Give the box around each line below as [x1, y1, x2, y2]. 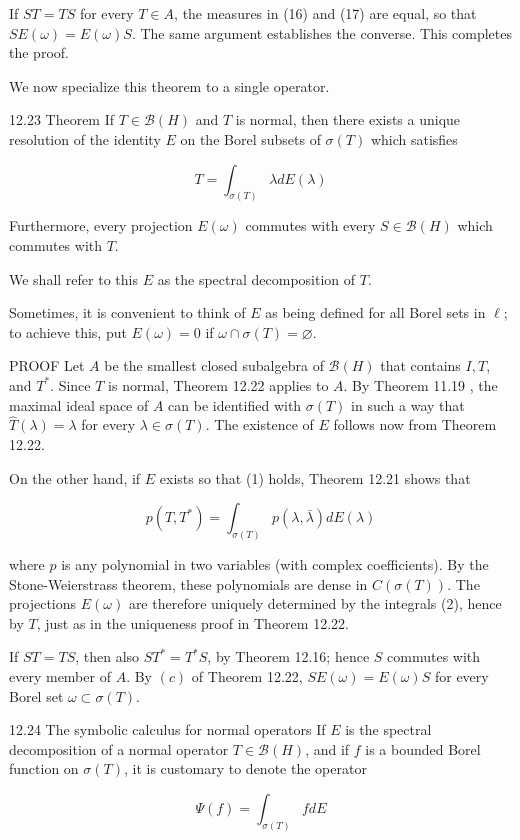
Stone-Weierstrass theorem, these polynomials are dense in [9, 573, 368, 594]
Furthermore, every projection [9, 215, 193, 236]
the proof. [9, 42, 69, 63]
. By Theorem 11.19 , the [343, 374, 498, 395]
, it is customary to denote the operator [123, 758, 367, 779]
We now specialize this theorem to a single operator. [9, 75, 330, 96]
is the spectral [345, 719, 432, 740]
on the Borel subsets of [180, 128, 321, 149]
